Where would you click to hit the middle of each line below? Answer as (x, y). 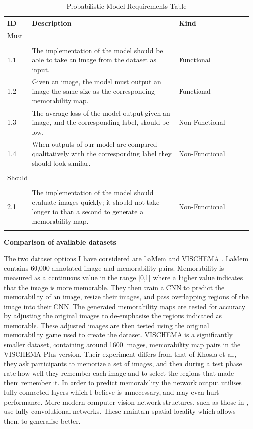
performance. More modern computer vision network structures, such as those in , (126, 401)
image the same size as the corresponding (93, 91)
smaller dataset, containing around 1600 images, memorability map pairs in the (122, 344)
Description (52, 23)
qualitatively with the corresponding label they (102, 153)
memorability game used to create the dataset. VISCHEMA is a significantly (118, 335)
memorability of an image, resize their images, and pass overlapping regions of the (126, 297)
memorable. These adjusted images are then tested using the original (107, 325)
